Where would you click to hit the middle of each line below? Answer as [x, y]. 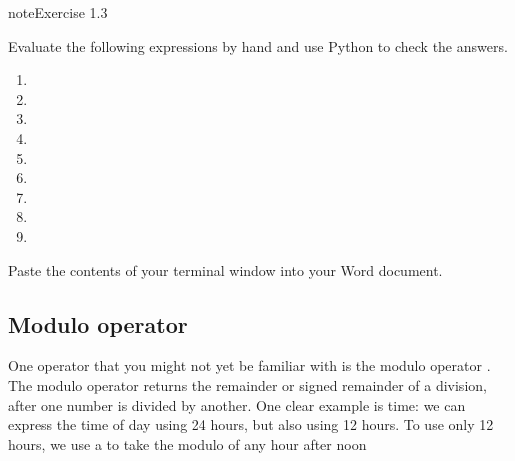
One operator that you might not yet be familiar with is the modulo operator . [249, 365]
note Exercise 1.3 [58, 12]
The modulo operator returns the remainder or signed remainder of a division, [247, 384]
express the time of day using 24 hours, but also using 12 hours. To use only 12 [251, 424]
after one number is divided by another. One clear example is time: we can [237, 404]
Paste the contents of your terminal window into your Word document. [225, 269]
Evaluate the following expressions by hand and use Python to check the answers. [258, 45]
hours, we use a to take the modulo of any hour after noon [187, 443]
